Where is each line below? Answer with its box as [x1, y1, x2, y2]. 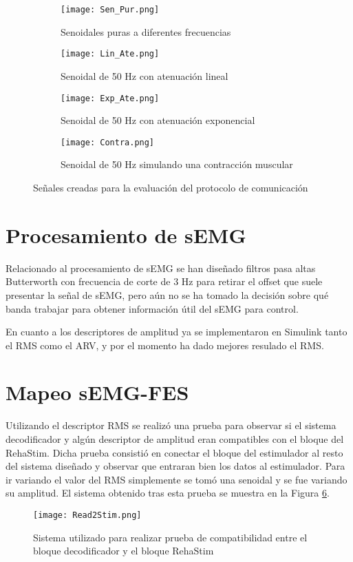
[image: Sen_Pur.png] [61, 5, 160, 14]
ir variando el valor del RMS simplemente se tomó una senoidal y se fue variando [6, 472, 347, 486]
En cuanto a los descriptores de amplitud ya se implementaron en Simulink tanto [6, 324, 347, 339]
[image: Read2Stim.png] [33, 510, 142, 520]
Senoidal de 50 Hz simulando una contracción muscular [61, 157, 293, 171]
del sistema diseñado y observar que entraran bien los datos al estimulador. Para [6, 459, 345, 473]
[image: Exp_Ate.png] [61, 93, 160, 103]
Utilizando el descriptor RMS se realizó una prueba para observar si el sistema [6, 418, 336, 433]
